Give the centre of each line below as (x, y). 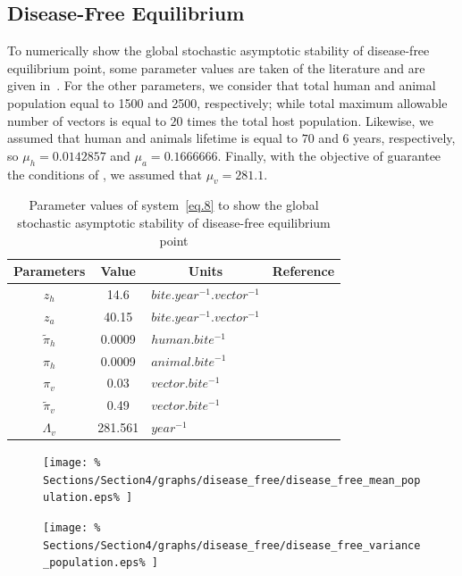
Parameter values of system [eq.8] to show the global (174, 205)
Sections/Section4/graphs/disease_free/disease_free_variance (232, 545)
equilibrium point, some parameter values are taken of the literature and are (216, 67)
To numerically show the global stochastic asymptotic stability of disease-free (218, 50)
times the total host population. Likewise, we (311, 120)
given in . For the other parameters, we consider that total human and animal (222, 85)
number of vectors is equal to (87, 120)
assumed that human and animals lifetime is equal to (153, 138)
